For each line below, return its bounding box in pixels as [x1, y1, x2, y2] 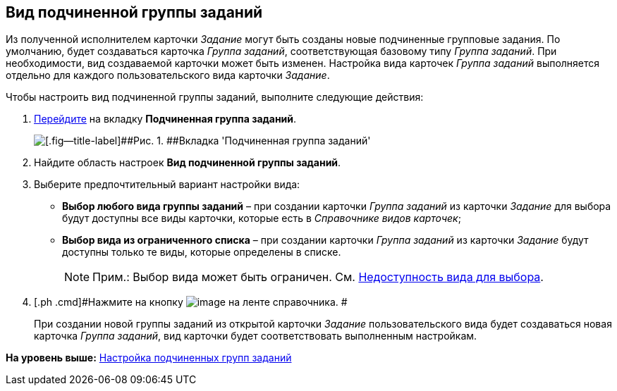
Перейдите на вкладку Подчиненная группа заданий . [34, 113, 297, 125]
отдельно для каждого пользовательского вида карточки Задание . [6, 69, 330, 82]
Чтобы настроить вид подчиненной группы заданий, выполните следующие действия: [6, 91, 424, 104]
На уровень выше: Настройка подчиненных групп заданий [6, 352, 292, 364]
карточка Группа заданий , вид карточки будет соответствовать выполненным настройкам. [34, 330, 477, 342]
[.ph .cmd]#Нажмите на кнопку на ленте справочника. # [34, 296, 348, 309]
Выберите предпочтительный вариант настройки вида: [34, 178, 300, 191]
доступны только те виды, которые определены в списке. [62, 246, 341, 259]
